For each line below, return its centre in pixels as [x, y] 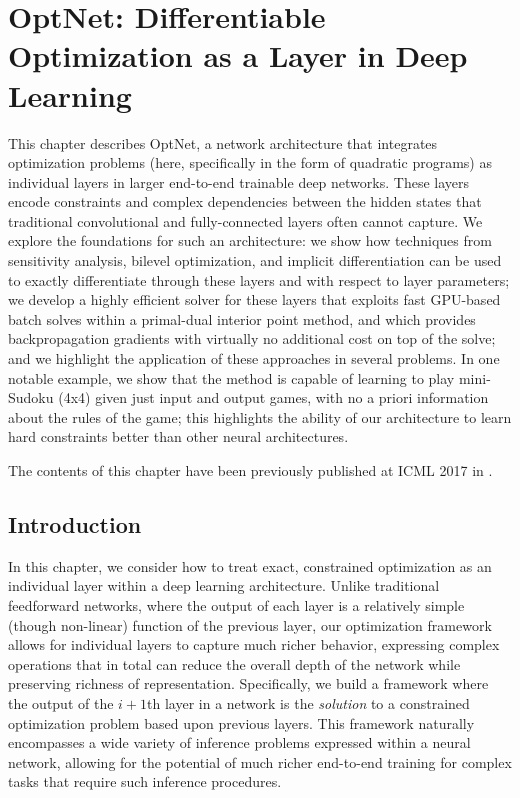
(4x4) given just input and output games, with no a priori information [273, 397]
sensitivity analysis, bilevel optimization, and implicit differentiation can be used [255, 260]
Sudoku [31, 397]
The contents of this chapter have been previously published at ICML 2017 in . [250, 470]
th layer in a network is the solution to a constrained [308, 702]
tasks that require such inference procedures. [145, 781]
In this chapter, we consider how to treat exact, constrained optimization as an [250, 565]
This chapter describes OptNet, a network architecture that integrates [223, 142]
